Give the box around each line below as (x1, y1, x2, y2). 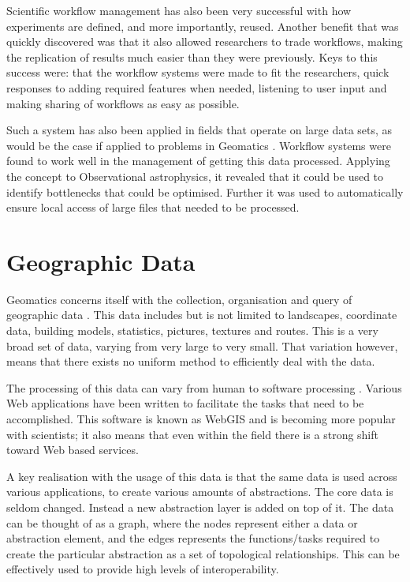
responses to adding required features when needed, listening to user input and (6, 79, 387, 96)
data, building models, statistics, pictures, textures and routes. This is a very (6, 322, 378, 339)
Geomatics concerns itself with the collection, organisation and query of (6, 291, 352, 307)
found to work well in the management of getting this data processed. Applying (6, 152, 390, 169)
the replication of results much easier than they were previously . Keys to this (6, 48, 378, 65)
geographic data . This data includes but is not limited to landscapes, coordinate (6, 306, 397, 323)
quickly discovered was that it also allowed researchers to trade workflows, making (6, 33, 403, 50)
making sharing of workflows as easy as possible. (6, 95, 240, 111)
